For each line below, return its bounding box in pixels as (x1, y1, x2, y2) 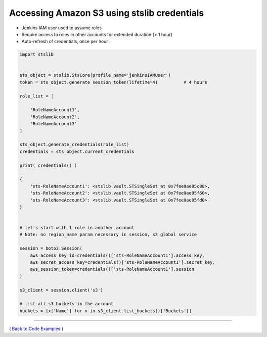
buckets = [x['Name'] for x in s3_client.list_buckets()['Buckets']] (19, 308, 192, 314)
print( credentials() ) (19, 162, 78, 168)
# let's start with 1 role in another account (19, 225, 134, 231)
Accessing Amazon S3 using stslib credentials (9, 7, 204, 18)
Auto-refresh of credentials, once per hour (21, 39, 108, 45)
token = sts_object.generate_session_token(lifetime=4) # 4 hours (19, 79, 208, 85)
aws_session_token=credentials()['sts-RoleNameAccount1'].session (30, 266, 195, 272)
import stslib (19, 52, 54, 57)
